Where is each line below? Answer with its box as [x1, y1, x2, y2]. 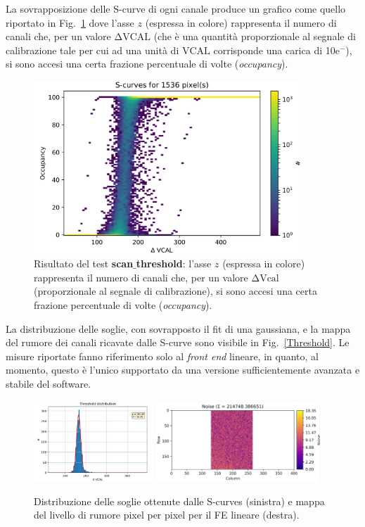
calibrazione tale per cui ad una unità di [6, 42, 179, 57]
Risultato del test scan [34, 256, 134, 271]
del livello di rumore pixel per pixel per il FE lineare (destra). [34, 507, 300, 522]
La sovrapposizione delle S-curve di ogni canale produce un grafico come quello [6, 1, 346, 15]
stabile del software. [6, 376, 91, 391]
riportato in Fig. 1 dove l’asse [6, 15, 134, 30]
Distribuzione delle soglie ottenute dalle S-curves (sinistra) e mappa [34, 493, 325, 508]
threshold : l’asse [136, 256, 212, 271]
